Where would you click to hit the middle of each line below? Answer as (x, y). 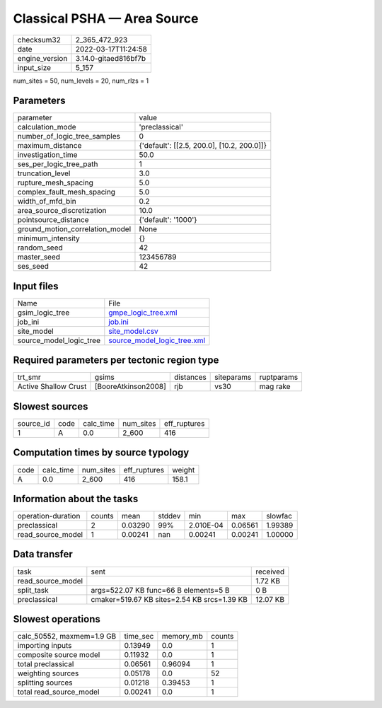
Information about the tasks (76, 499)
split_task (33, 590)
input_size (34, 67)
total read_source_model (58, 692)
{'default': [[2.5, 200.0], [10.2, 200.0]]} (203, 146)
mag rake (275, 387)
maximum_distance (50, 146)
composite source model (59, 655)
